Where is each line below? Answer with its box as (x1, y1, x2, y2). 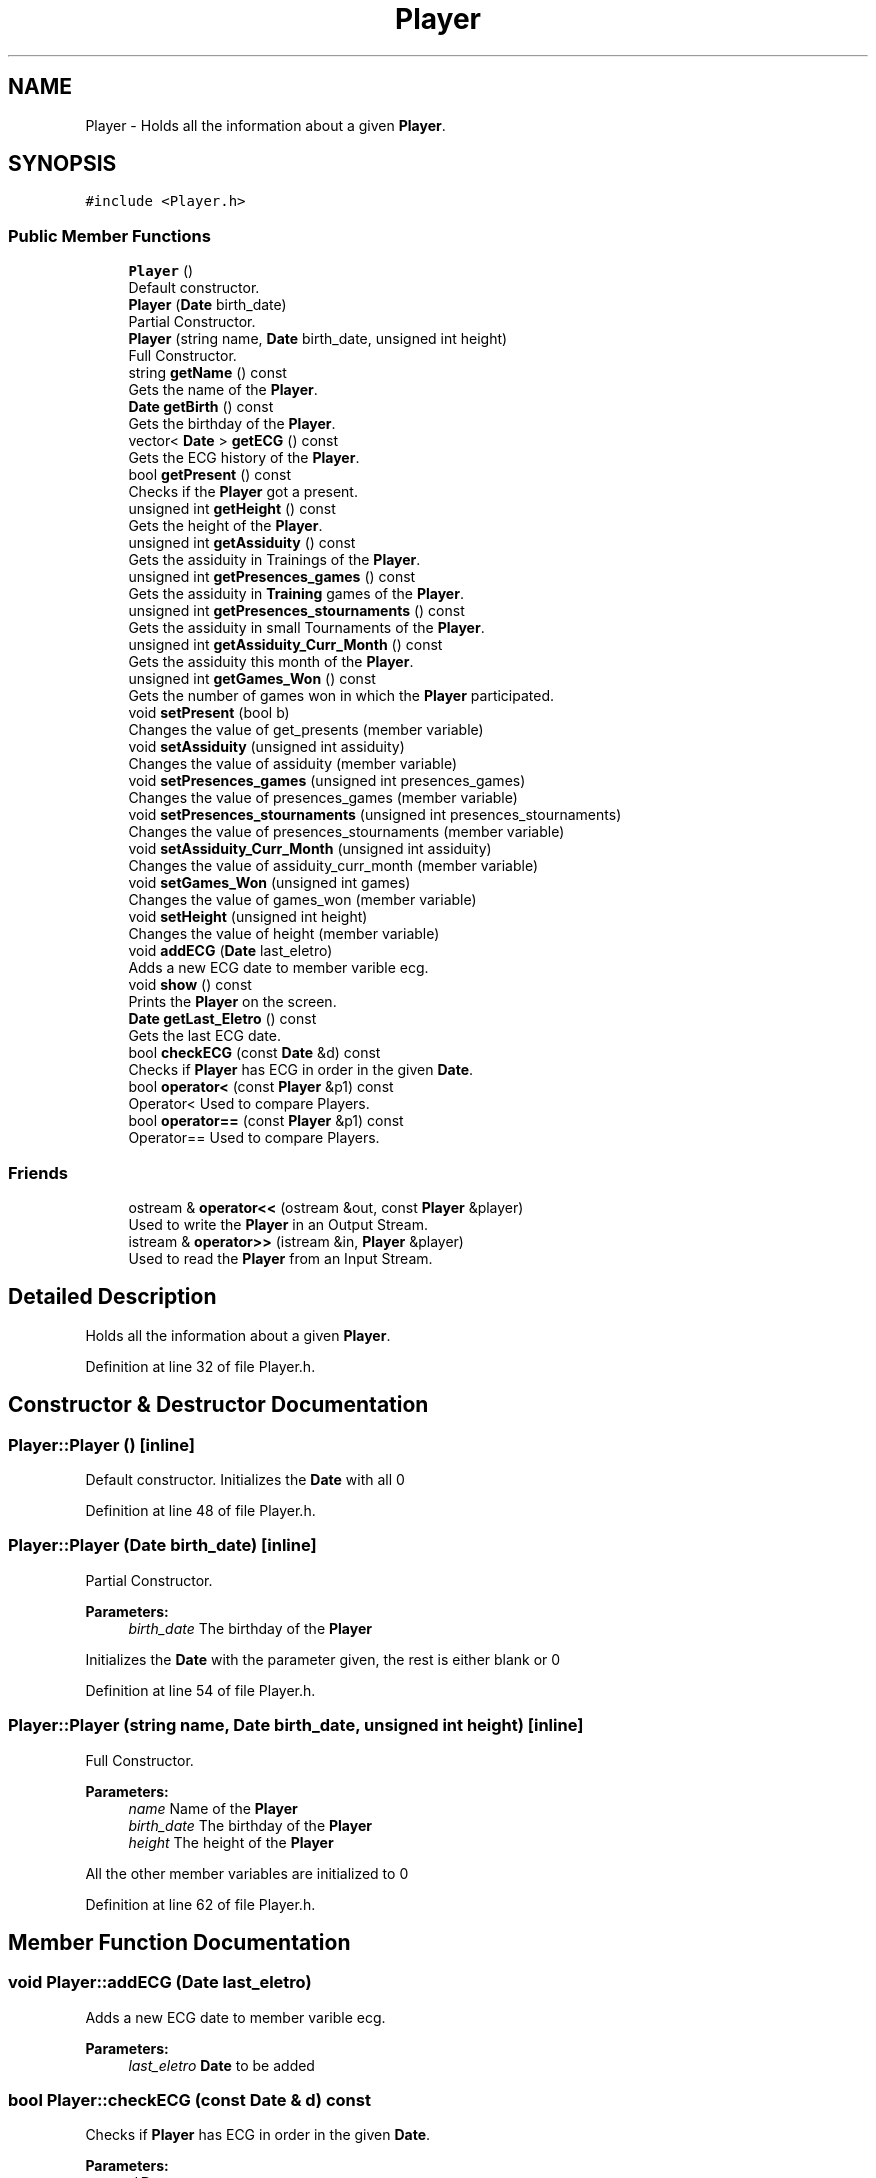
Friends (8, 1162, 68, 1183)
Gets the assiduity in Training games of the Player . (128, 585, 464, 603)
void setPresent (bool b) (128, 704, 290, 722)
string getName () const (128, 364, 287, 382)
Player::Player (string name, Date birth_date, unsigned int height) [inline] (8, 1715, 584, 1736)
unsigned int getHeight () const (128, 500, 336, 518)
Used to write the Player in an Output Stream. (128, 1215, 428, 1233)
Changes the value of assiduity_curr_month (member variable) (128, 857, 539, 875)
